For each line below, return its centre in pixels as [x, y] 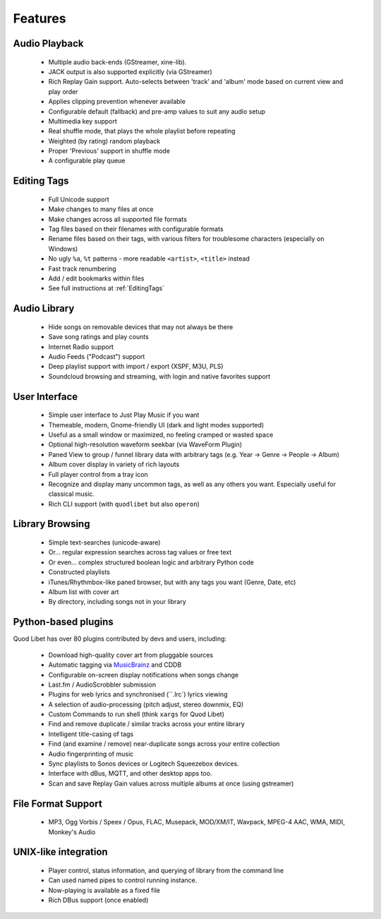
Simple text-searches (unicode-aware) [104, 542]
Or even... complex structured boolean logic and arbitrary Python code [151, 562]
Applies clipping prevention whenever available [117, 102]
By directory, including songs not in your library [117, 602]
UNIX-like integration [61, 852]
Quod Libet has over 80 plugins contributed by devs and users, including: [120, 639]
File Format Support [58, 804]
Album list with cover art [84, 592]
